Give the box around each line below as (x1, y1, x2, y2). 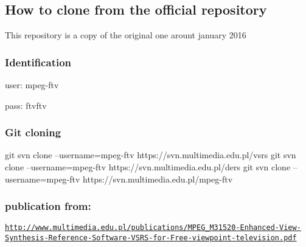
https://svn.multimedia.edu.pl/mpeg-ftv (83, 172, 233, 185)
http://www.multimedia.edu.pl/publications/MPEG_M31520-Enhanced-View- (5, 223, 301, 232)
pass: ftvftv (5, 99, 47, 111)
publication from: (5, 198, 91, 214)
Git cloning (5, 125, 61, 140)
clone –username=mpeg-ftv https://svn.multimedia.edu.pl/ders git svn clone (5, 161, 291, 173)
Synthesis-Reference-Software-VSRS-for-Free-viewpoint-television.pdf (5, 234, 297, 243)
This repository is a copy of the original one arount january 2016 (5, 29, 246, 41)
